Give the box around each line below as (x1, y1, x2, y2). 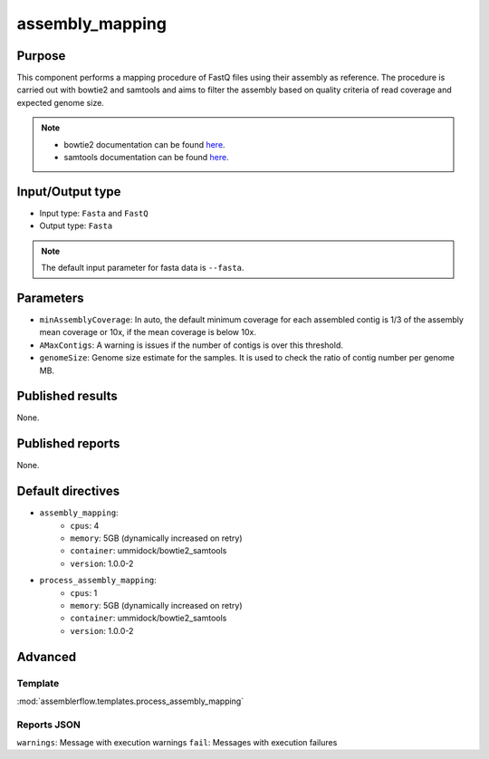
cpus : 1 (70, 587, 98, 598)
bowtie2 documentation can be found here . (63, 139, 225, 149)
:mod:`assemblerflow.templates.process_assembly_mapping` (16, 696, 244, 706)
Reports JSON (16, 718, 81, 731)
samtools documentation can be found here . (63, 152, 230, 163)
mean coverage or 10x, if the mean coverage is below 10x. (39, 327, 257, 338)
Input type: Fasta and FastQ (39, 207, 149, 218)
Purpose (16, 48, 66, 63)
